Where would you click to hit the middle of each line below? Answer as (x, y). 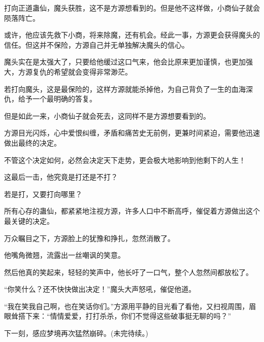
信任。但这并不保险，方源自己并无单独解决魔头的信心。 (96, 44)
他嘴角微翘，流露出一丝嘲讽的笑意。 (64, 255)
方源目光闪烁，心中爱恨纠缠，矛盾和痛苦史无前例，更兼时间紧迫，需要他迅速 (132, 133)
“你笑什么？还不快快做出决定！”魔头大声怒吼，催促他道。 (100, 289)
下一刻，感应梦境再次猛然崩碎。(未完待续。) (76, 333)
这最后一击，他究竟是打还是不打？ (61, 177)
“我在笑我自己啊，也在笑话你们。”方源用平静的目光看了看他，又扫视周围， (127, 306)
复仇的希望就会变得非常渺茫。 (82, 71)
